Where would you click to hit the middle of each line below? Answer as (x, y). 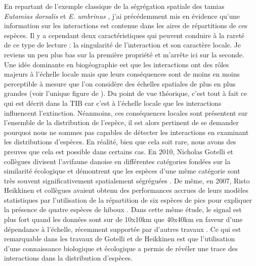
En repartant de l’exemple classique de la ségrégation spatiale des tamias (114, 6)
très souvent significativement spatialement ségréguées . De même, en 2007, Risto (127, 180)
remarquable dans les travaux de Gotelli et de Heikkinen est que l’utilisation (120, 239)
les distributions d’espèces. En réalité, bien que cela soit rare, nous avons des (120, 142)
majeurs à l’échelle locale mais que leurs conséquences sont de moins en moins (122, 74)
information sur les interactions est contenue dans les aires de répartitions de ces (126, 25)
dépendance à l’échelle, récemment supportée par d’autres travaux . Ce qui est (123, 229)
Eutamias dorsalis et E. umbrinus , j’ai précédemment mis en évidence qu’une (122, 16)
